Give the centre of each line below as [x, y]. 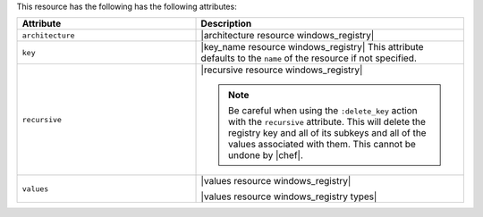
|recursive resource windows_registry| [282, 70]
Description [226, 24]
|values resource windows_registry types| [289, 196]
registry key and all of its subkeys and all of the [327, 133]
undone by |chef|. [266, 155]
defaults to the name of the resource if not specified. [309, 58]
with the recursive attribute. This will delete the [327, 122]
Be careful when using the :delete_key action [323, 111]
